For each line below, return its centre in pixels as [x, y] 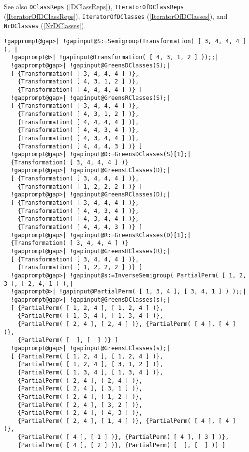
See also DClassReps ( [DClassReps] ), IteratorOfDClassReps [94, 6]
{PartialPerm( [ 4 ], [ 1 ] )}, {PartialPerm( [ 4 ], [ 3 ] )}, [123, 437]
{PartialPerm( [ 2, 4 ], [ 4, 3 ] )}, [80, 413]
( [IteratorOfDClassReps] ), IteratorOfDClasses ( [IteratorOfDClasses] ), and [116, 16]
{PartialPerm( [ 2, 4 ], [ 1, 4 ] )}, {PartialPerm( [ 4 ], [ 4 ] [127, 421]
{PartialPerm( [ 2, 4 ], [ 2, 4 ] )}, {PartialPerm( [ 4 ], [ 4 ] [127, 324]
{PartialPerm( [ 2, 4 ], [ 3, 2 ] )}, [80, 405]
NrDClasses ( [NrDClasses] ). [45, 25]
